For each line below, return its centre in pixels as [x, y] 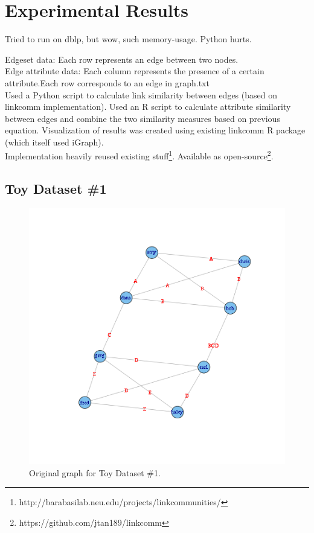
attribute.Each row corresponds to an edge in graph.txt [107, 82]
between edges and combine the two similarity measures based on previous [143, 118]
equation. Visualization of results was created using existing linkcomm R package [155, 130]
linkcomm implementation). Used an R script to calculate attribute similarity [148, 107]
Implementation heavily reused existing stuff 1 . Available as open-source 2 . [139, 155]
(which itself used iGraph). [54, 142]
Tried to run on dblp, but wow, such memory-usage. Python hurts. [128, 39]
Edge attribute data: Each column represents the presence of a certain [135, 71]
